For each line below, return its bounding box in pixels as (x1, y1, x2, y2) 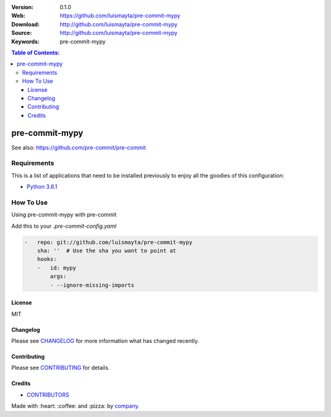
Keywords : (11, 37, 40, 45)
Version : (11, 4, 34, 10)
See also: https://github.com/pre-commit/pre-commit (11, 144, 146, 151)
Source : (11, 29, 32, 37)
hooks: (37, 256, 57, 263)
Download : (11, 20, 40, 28)
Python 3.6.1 (26, 183, 58, 190)
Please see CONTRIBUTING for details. (11, 364, 110, 372)
